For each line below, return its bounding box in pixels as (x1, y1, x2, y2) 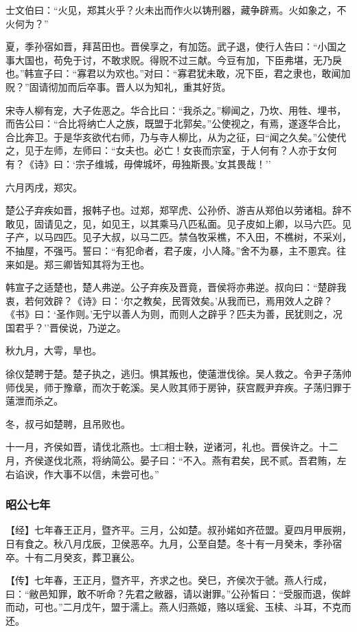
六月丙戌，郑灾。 (5, 179, 82, 194)
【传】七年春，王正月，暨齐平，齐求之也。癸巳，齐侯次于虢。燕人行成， (5, 573, 332, 587)
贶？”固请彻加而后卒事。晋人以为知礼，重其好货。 (5, 79, 231, 94)
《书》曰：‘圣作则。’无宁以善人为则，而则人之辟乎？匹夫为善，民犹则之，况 (5, 307, 343, 321)
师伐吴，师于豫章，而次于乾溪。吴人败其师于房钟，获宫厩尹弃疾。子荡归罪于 (5, 380, 352, 394)
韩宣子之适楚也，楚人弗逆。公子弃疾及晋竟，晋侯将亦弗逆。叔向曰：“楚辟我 (5, 280, 347, 294)
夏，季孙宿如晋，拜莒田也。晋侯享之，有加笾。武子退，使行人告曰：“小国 (5, 39, 337, 54)
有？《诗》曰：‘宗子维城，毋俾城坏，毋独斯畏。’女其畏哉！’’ (5, 156, 271, 171)
